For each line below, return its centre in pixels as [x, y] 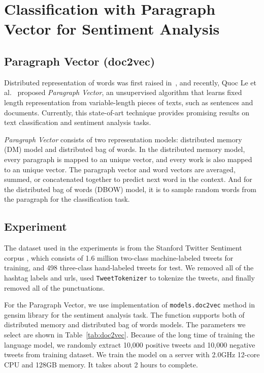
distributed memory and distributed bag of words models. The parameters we [125, 324]
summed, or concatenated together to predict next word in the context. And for [128, 179]
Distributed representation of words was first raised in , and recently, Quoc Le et [130, 82]
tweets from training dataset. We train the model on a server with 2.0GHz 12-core [132, 354]
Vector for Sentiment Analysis [112, 29]
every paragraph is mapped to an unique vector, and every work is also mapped [128, 159]
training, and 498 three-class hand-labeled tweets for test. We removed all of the [129, 268]
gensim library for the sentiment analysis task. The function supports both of [124, 314]
